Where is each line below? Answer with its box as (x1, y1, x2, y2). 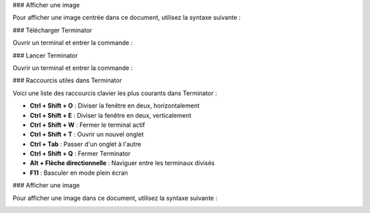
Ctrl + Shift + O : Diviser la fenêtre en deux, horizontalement (29, 101, 200, 110)
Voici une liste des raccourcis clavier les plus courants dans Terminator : (12, 89, 217, 97)
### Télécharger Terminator (12, 26, 92, 34)
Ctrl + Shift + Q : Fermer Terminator (29, 149, 131, 158)
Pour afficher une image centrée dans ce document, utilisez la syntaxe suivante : (12, 14, 241, 22)
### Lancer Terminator (12, 51, 78, 60)
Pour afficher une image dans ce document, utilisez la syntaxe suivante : (12, 194, 218, 202)
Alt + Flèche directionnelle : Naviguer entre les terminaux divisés (29, 159, 215, 167)
